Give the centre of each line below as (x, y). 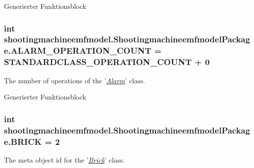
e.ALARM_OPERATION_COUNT (78, 50)
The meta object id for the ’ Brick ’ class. (64, 159)
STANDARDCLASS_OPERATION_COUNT (98, 62)
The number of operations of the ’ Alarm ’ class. (75, 80)
